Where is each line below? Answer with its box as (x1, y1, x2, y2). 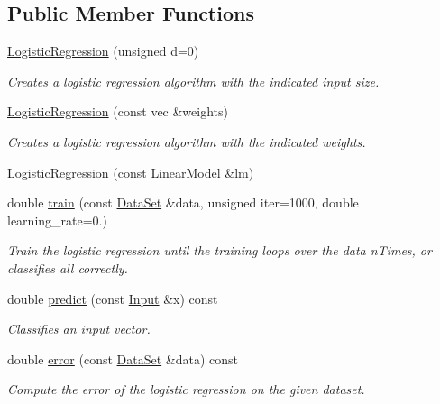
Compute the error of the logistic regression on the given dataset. (7, 380, 365, 399)
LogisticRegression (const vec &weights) (7, 102, 228, 121)
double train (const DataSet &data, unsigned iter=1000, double (7, 193, 359, 212)
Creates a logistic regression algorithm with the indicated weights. (7, 132, 366, 151)
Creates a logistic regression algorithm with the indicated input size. (7, 71, 380, 90)
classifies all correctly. (7, 258, 128, 277)
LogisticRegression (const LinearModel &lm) (7, 162, 254, 181)
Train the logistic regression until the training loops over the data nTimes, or (7, 241, 432, 260)
